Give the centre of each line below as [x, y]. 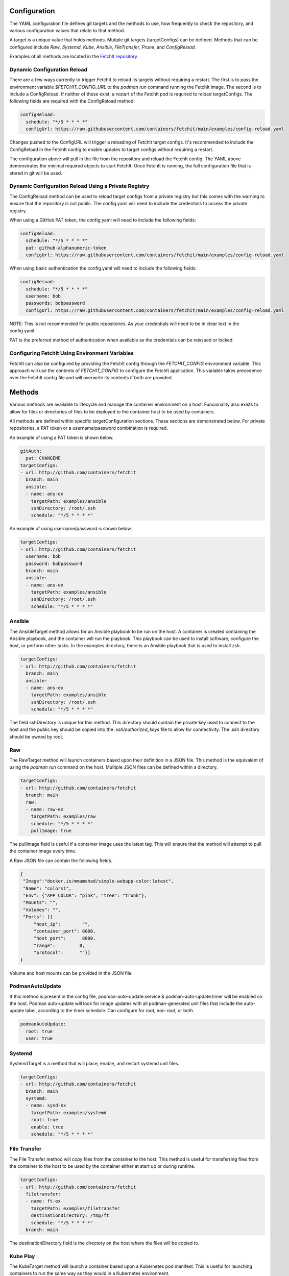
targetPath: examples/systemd [69, 1112]
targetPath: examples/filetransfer [75, 1208]
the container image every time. [43, 851]
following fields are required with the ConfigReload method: [72, 101]
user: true [39, 1038]
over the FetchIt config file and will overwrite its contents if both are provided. [91, 378]
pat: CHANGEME [43, 458]
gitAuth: [31, 451]
